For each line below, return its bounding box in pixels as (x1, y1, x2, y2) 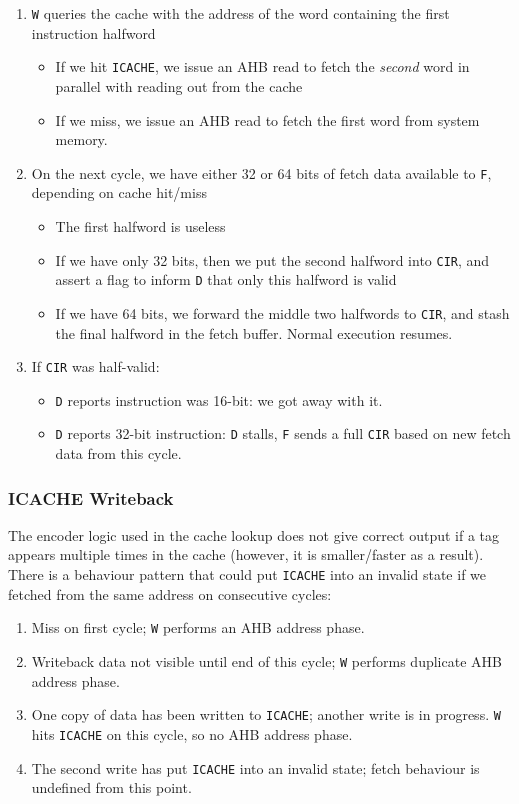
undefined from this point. (31, 777, 192, 798)
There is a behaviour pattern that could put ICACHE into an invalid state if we (8, 564, 487, 585)
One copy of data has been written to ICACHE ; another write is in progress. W (31, 704, 501, 725)
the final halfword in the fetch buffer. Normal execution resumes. (55, 322, 453, 343)
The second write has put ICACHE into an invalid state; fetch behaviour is (31, 757, 480, 778)
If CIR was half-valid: (31, 356, 160, 377)
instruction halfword (31, 22, 156, 43)
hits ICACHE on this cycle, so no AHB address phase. (31, 723, 353, 744)
